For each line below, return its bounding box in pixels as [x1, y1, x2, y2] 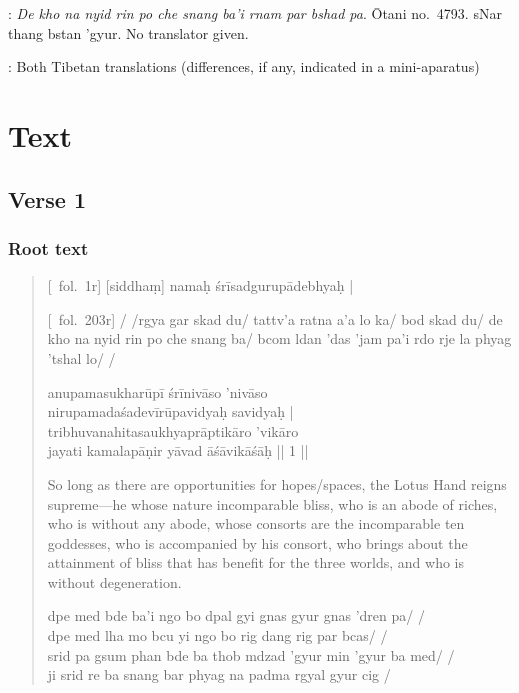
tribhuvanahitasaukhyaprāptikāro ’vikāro [47, 420, 299, 441]
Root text [8, 235, 89, 260]
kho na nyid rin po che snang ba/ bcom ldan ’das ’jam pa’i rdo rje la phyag [47, 328, 512, 349]
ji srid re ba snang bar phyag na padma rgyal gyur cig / [47, 664, 391, 685]
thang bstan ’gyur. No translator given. [8, 22, 249, 43]
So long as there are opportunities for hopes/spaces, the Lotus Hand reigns [47, 473, 507, 494]
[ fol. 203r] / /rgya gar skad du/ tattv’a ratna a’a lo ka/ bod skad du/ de [47, 308, 503, 329]
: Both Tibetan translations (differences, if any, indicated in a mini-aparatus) [8, 56, 480, 77]
